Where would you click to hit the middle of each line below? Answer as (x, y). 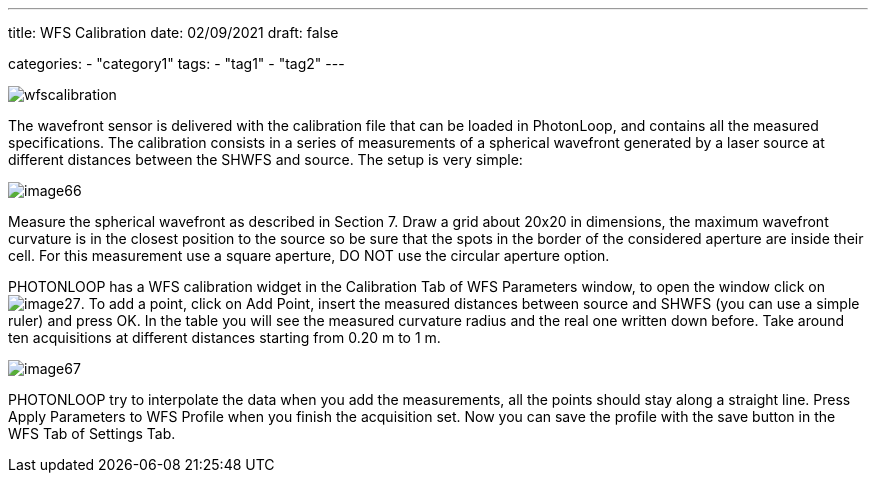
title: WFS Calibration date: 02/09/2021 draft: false (173, 32)
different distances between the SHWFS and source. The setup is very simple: (265, 159)
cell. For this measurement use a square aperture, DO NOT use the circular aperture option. (309, 255)
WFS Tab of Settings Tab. (92, 433)
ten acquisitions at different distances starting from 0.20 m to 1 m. (224, 337)
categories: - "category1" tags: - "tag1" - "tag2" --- (176, 63)
